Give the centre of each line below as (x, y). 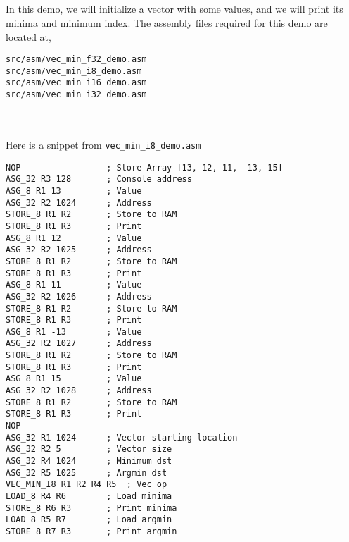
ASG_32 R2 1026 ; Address (79, 296)
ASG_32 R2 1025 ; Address (79, 250)
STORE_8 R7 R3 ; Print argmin (91, 531)
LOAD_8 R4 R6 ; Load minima (89, 497)
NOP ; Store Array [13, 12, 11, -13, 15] (144, 167)
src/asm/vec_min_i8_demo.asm (74, 71)
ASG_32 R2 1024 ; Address (79, 203)
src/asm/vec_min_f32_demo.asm (76, 60)
